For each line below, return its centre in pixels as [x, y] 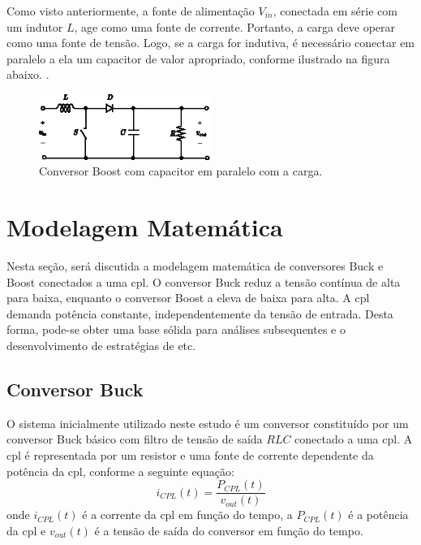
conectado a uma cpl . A [354, 439]
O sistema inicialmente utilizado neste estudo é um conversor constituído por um [208, 423]
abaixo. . [28, 74]
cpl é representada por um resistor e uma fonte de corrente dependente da [190, 455]
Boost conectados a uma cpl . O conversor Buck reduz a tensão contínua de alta [204, 281]
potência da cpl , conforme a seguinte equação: [120, 471]
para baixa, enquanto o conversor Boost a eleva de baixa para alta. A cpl [188, 298]
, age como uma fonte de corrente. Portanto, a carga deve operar [234, 26]
